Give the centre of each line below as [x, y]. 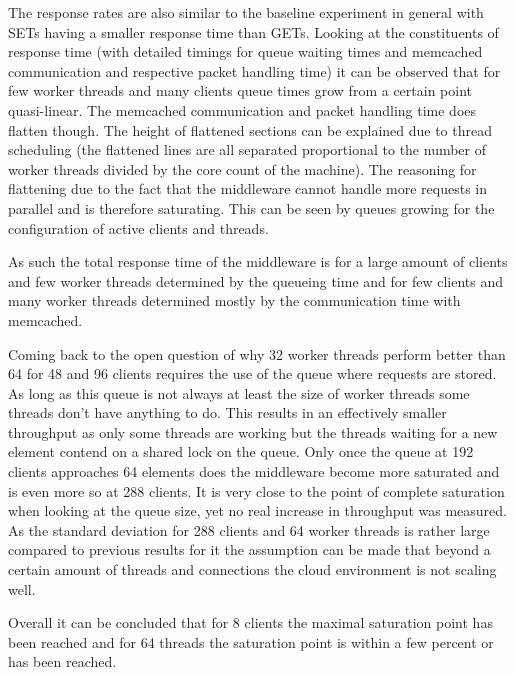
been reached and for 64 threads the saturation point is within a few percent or [251, 641]
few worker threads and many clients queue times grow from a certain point [240, 90]
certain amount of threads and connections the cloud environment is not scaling [252, 569]
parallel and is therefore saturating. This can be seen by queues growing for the [251, 207]
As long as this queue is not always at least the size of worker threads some [239, 392]
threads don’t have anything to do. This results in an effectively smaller [227, 412]
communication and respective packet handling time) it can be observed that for [254, 70]
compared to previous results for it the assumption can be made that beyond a [249, 549]
